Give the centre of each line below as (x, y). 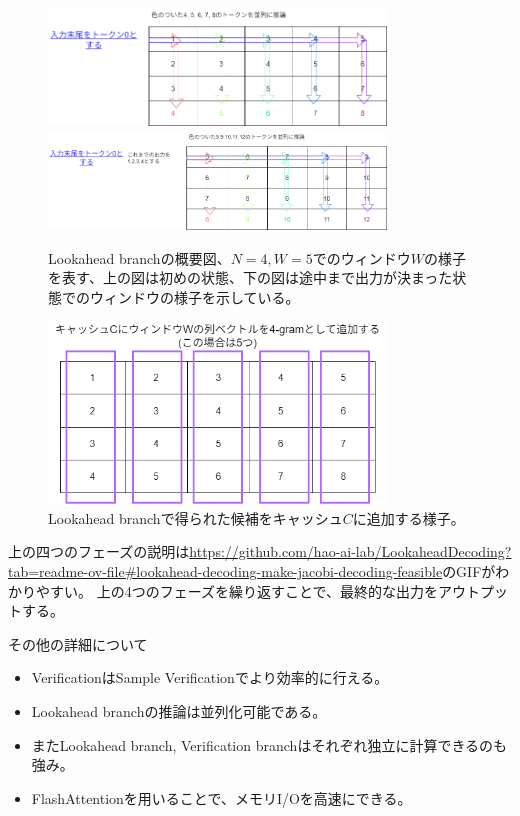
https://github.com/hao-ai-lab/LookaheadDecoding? (350, 551)
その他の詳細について (78, 643)
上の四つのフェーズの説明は (99, 551)
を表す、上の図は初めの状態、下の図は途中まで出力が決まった (250, 277)
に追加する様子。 (408, 517)
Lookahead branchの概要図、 (139, 257)
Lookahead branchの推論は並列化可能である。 (179, 711)
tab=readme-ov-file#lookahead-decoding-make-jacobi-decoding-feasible (225, 571)
